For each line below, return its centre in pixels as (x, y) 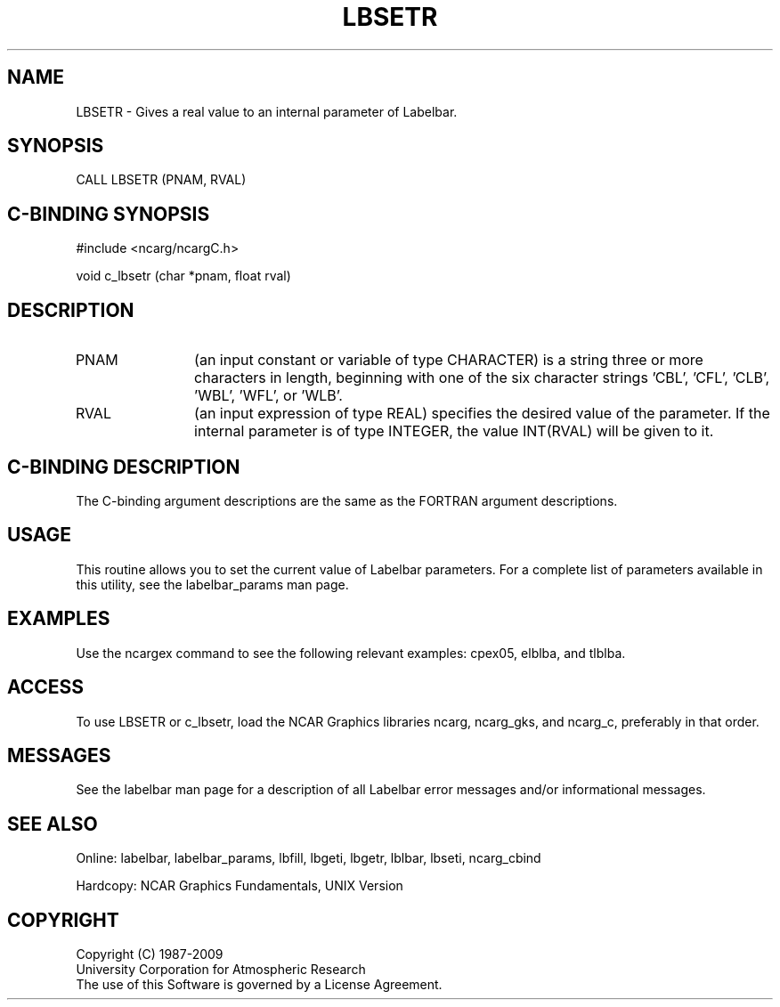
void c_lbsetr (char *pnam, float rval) (183, 276)
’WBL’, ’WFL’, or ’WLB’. (268, 396)
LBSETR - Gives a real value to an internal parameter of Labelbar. (267, 111)
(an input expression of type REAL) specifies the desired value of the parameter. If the (482, 414)
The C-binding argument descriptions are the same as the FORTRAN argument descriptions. (347, 500)
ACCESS (46, 687)
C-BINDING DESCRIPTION (124, 467)
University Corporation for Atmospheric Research (221, 970)
